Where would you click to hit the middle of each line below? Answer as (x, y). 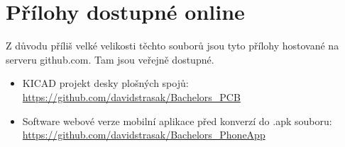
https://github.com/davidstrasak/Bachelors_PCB (131, 96)
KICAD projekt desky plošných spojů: (105, 83)
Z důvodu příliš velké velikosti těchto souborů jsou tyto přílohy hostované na (172, 46)
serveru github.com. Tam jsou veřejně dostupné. (110, 59)
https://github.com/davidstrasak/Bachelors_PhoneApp (144, 135)
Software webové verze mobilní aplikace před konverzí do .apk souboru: (177, 120)
